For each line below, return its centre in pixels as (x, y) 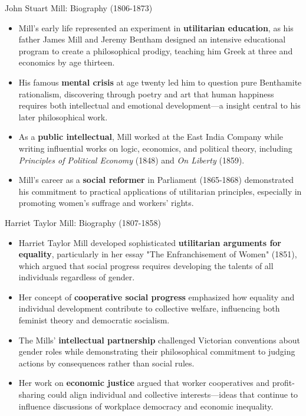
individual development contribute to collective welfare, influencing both (149, 308)
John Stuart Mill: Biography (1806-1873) (79, 8)
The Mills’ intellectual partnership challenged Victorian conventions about (159, 340)
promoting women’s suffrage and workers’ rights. (106, 203)
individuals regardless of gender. (77, 277)
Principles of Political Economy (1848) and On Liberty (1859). (131, 160)
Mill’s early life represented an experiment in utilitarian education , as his (156, 27)
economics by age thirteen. (67, 62)
